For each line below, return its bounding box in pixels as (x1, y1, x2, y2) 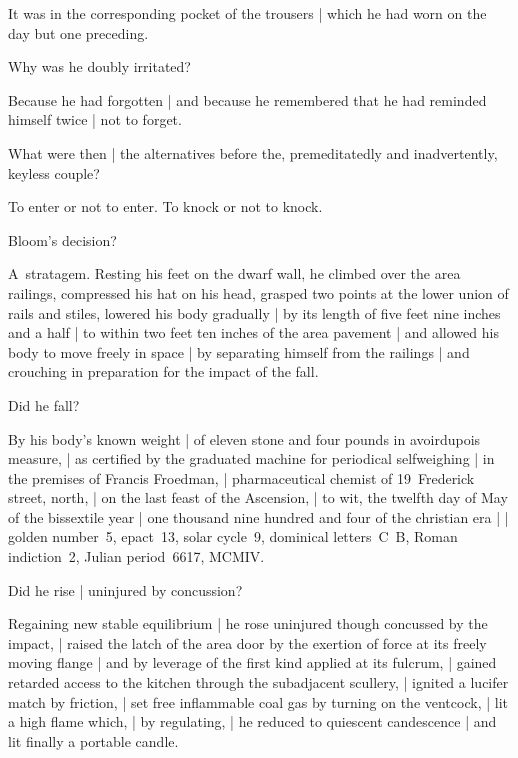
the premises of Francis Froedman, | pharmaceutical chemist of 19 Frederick (8, 467, 475, 488)
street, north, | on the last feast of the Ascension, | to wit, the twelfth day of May (8, 487, 508, 508)
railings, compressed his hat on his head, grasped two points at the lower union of (8, 282, 509, 303)
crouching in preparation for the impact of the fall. (8, 361, 319, 382)
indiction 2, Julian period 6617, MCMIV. (8, 546, 265, 567)
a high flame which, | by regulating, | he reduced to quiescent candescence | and (8, 711, 497, 732)
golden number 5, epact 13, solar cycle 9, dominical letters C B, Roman (8, 526, 458, 547)
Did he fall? (8, 394, 80, 415)
